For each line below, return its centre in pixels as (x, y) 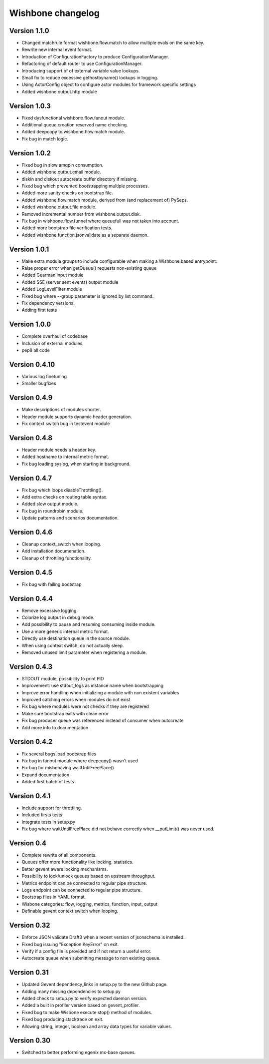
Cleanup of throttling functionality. (57, 558)
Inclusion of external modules (52, 343)
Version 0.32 (30, 925)
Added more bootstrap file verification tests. (67, 228)
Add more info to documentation (55, 727)
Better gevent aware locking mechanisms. (65, 869)
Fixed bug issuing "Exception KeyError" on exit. (70, 944)
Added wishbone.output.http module (59, 91)
